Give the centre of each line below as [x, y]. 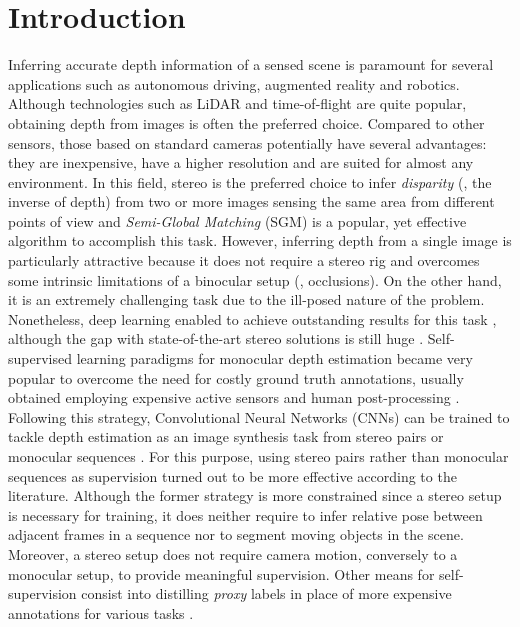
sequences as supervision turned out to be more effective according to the [232, 475]
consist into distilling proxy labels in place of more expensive [266, 593]
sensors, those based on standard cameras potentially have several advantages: [247, 142]
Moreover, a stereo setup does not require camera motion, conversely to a [233, 553]
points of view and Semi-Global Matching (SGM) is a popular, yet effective [237, 220]
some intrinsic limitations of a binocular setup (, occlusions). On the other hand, [255, 279]
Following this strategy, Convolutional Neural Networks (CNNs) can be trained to [259, 416]
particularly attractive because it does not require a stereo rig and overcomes [244, 260]
